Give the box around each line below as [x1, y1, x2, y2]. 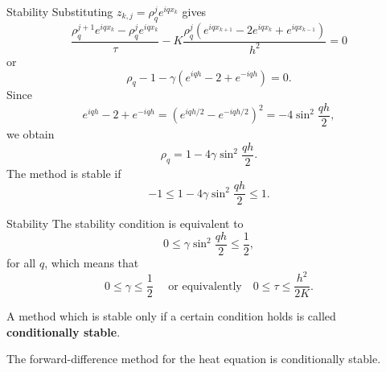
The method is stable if [6, 164, 121, 181]
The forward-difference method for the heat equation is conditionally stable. [6, 350, 381, 367]
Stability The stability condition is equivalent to [6, 215, 244, 232]
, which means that [44, 254, 139, 271]
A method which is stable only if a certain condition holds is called [6, 308, 336, 324]
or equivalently [168, 280, 242, 292]
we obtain [6, 126, 55, 143]
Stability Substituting [6, 3, 113, 19]
